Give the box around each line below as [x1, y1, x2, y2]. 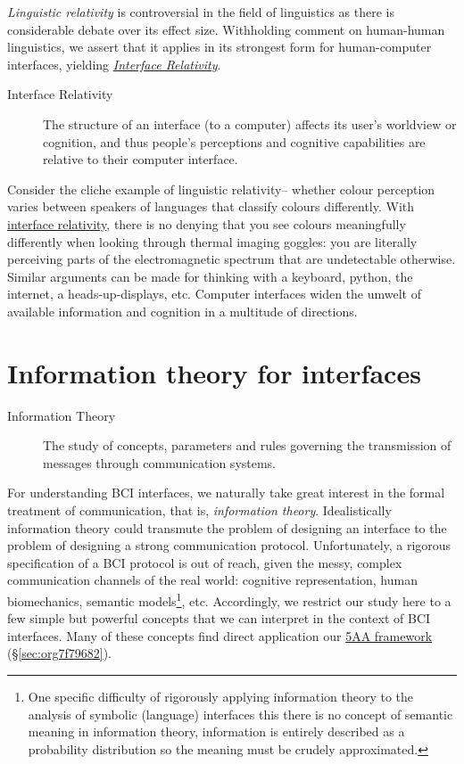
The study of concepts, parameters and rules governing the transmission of [43, 436, 452, 455]
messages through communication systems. [43, 453, 277, 472]
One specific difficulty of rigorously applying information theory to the [28, 687, 414, 705]
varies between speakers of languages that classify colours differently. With [7, 197, 415, 216]
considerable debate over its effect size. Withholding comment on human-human [7, 20, 445, 38]
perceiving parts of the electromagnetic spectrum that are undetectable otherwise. [7, 250, 456, 268]
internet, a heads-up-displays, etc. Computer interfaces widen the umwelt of [7, 284, 421, 303]
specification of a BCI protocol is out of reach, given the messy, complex [7, 553, 402, 571]
